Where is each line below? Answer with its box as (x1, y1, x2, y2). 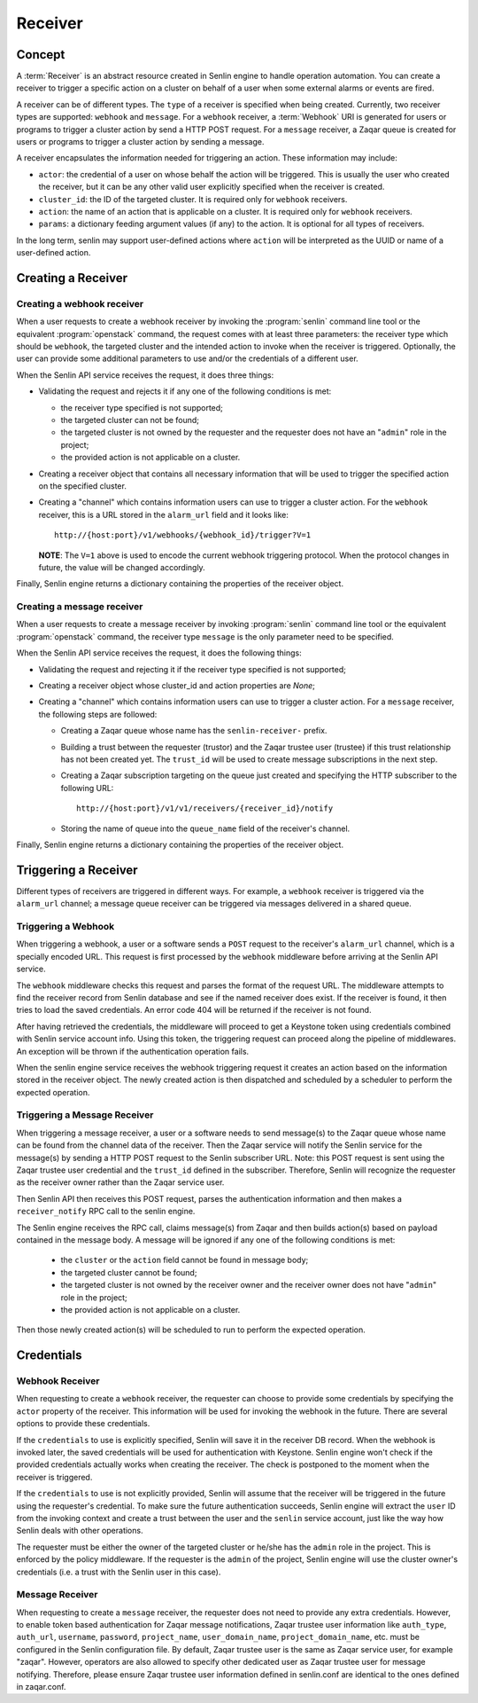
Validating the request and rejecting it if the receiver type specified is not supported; (38, 663, 347, 674)
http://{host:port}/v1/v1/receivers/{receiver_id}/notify (76, 804, 334, 813)
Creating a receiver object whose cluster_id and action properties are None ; (38, 680, 316, 691)
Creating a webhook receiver (16, 297, 144, 310)
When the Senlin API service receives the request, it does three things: (16, 369, 274, 381)
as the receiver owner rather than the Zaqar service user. (16, 1177, 225, 1188)
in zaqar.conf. (16, 1682, 66, 1691)
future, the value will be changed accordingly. (38, 561, 205, 572)
